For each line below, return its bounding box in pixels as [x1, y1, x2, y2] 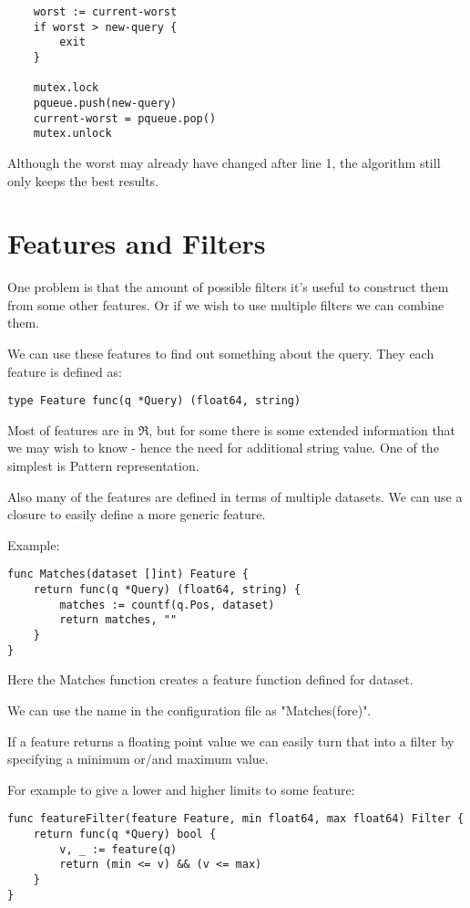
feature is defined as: [7, 361, 122, 381]
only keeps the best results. [7, 171, 158, 190]
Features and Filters [7, 224, 266, 262]
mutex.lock [33, 81, 99, 95]
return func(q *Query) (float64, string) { [33, 583, 301, 597]
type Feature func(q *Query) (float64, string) [7, 394, 301, 408]
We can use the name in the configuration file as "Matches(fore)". [7, 700, 372, 719]
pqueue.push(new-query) [33, 96, 178, 110]
